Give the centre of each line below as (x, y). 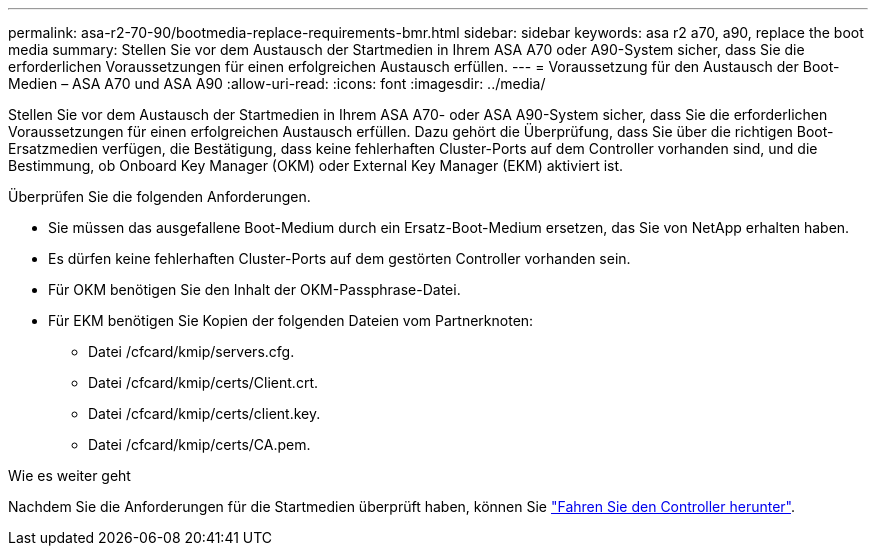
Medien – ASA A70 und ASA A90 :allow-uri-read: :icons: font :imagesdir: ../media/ (277, 83)
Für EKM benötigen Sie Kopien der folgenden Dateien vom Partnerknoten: (291, 320)
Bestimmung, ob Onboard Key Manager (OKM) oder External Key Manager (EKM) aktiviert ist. (316, 165)
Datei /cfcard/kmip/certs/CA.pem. (199, 444)
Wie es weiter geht (69, 475)
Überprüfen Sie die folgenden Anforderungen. (159, 196)
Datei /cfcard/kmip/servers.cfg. (191, 351)
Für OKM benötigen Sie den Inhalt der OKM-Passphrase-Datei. (254, 289)
